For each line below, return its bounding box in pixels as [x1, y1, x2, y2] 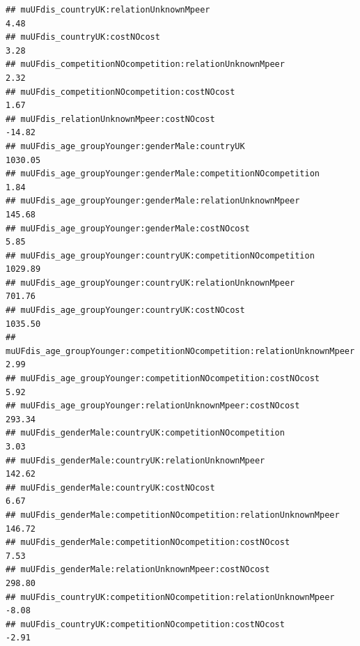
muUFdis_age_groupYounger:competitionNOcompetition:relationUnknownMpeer [6, 346, 355, 356]
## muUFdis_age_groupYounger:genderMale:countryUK [6, 141, 245, 151]
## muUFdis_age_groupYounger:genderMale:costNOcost [6, 223, 250, 233]
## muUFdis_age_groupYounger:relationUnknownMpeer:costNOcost [6, 401, 300, 411]
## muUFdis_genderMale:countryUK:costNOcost [6, 482, 215, 493]
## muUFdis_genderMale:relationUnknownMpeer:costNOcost [6, 564, 270, 575]
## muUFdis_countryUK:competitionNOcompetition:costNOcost [6, 619, 285, 629]
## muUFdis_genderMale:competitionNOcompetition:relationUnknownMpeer [6, 509, 340, 520]
